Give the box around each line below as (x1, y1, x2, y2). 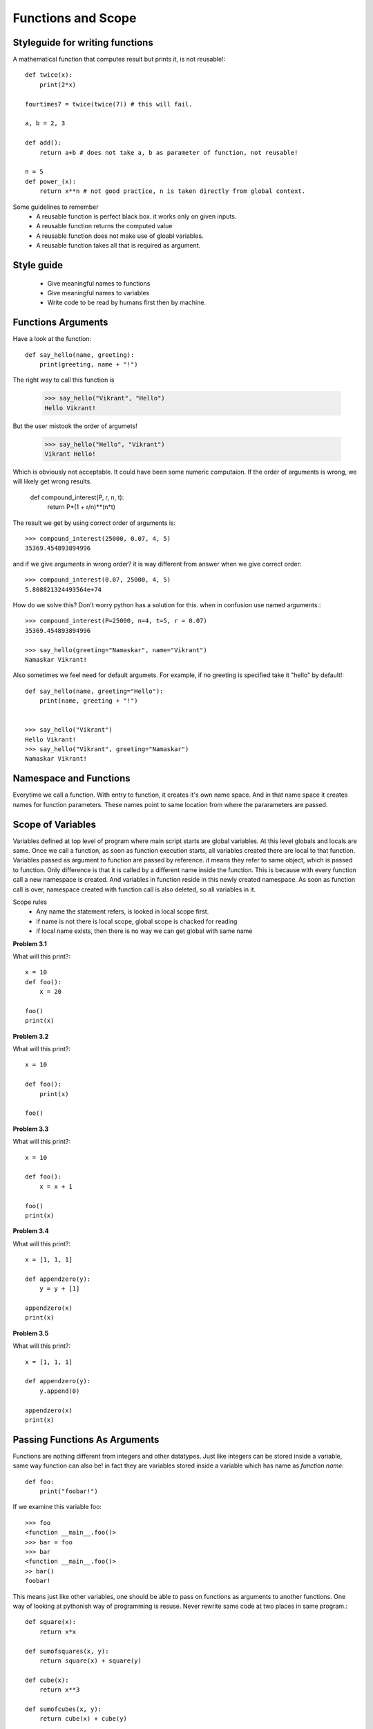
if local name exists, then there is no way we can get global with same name (36, 927, 253, 935)
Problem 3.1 (12, 939, 48, 947)
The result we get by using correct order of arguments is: (12, 519, 176, 527)
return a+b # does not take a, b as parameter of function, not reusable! (39, 149, 298, 156)
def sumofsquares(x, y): (25, 1647, 109, 1655)
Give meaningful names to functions (47, 279, 151, 287)
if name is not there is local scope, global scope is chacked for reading (36, 917, 238, 925)
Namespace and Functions (12, 773, 131, 784)
